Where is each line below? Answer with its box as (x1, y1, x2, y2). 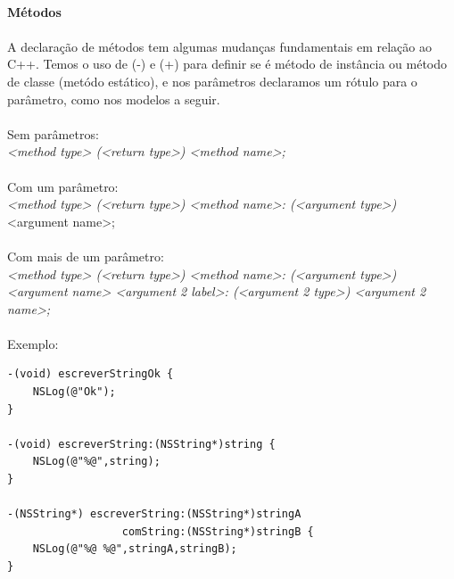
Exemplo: (7, 334, 59, 352)
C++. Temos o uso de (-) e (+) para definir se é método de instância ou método (7, 54, 448, 73)
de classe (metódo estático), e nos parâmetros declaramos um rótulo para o (7, 71, 417, 90)
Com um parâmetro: (7, 177, 119, 195)
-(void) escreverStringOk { (7, 368, 174, 381)
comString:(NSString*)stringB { (121, 525, 314, 538)
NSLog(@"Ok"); (32, 385, 116, 399)
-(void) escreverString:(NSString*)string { (7, 437, 276, 451)
